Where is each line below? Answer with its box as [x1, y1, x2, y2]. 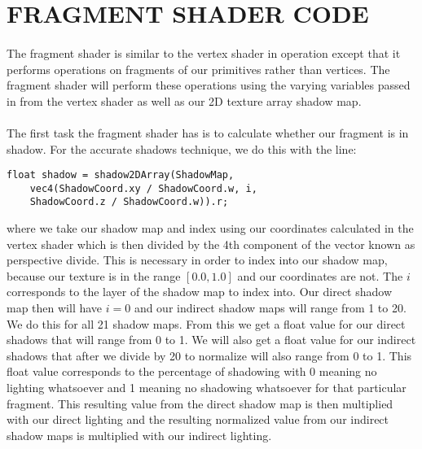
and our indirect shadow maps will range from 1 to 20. [134, 299, 407, 316]
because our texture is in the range [7, 267, 181, 284]
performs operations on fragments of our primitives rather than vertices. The [7, 60, 390, 77]
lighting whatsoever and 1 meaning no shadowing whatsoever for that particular [7, 379, 407, 396]
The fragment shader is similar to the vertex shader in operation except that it [7, 44, 401, 61]
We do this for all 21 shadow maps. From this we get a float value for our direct [7, 315, 406, 332]
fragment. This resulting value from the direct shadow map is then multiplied [7, 395, 393, 412]
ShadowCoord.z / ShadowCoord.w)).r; [29, 196, 229, 208]
